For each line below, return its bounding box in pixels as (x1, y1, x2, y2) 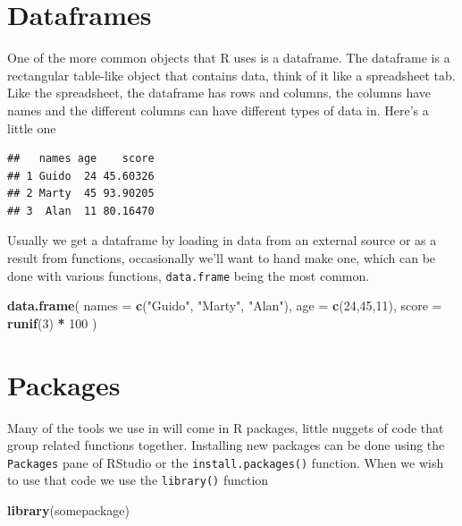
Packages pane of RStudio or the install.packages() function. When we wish (7, 453, 444, 471)
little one (7, 118, 56, 137)
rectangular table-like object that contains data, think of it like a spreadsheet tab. (7, 65, 456, 84)
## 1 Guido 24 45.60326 (7, 169, 155, 182)
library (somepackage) (7, 501, 130, 520)
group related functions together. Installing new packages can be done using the (7, 436, 445, 454)
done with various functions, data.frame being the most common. (7, 266, 370, 284)
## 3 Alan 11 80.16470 (7, 204, 155, 217)
